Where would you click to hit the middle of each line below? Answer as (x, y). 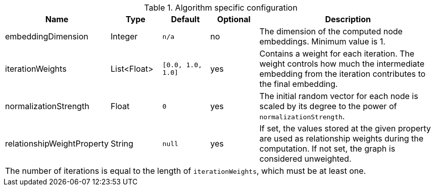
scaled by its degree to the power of (328, 106)
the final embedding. (299, 84)
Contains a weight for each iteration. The (337, 54)
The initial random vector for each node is (339, 96)
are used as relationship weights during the (342, 138)
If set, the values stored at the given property (345, 128)
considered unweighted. (305, 159)
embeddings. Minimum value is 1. (322, 41)
